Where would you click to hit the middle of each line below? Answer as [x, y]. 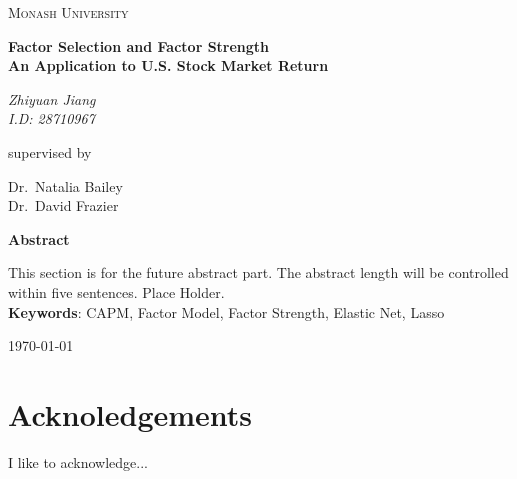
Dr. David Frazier [63, 205]
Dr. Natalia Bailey [65, 185]
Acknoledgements [130, 413]
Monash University [68, 12]
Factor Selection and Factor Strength [139, 45]
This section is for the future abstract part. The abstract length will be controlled [258, 272]
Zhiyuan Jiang [52, 98]
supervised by [50, 151]
